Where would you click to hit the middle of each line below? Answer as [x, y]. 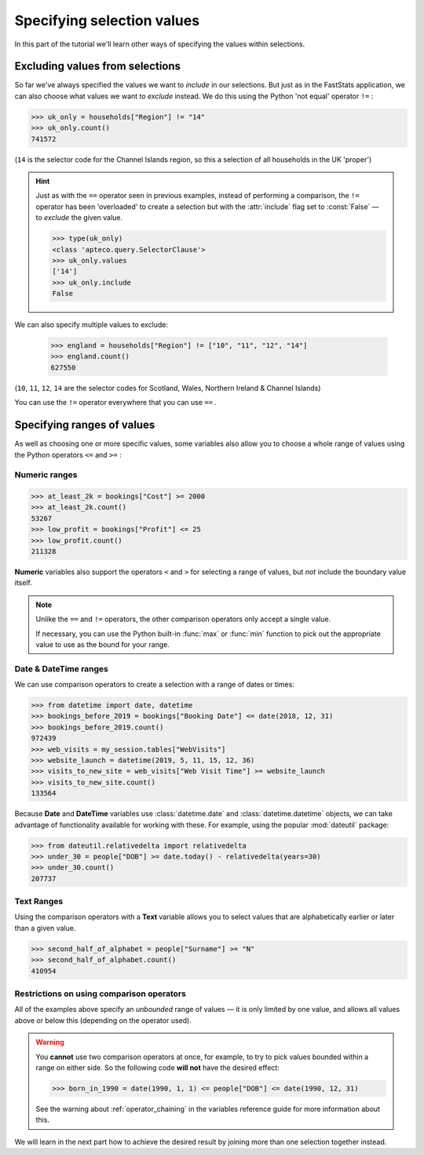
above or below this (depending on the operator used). [103, 1020]
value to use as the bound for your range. [103, 644]
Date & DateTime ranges [62, 668]
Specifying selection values [107, 20]
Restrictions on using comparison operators [100, 993]
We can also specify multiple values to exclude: [91, 325]
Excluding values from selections [97, 66]
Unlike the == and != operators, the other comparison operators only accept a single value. [183, 619]
